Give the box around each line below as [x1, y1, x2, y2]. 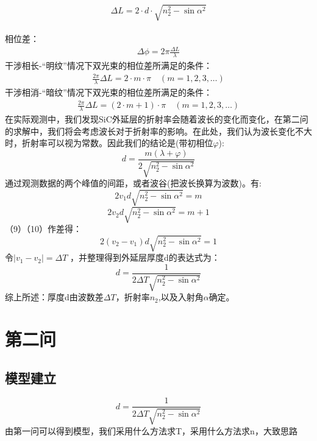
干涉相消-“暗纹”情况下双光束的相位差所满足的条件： [5, 86, 212, 99]
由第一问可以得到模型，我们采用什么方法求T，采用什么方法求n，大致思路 [5, 424, 297, 437]
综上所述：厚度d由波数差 [5, 291, 104, 303]
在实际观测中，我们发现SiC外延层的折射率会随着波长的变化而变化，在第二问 [5, 113, 308, 125]
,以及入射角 [158, 291, 204, 303]
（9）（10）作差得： [5, 222, 82, 235]
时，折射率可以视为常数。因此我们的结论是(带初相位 [5, 136, 213, 149]
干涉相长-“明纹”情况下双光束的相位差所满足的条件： [5, 59, 212, 72]
